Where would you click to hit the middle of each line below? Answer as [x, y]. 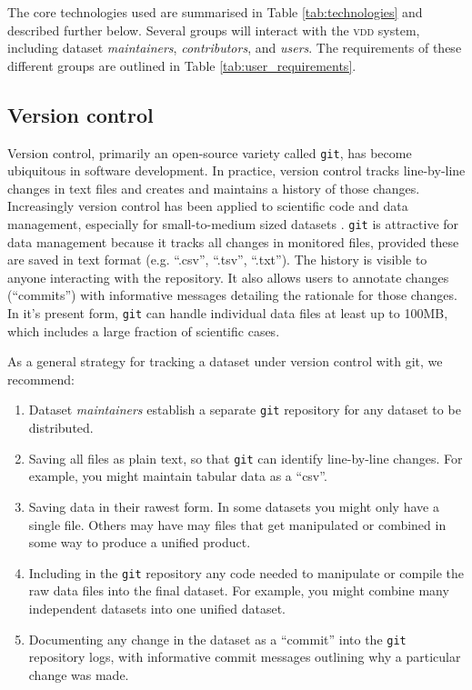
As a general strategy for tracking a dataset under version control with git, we [225, 361]
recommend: [41, 379]
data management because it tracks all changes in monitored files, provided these [233, 241]
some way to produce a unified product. [140, 542]
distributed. [61, 428]
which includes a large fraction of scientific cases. [144, 330]
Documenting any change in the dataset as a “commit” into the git [217, 639]
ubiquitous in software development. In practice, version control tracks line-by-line [236, 170]
